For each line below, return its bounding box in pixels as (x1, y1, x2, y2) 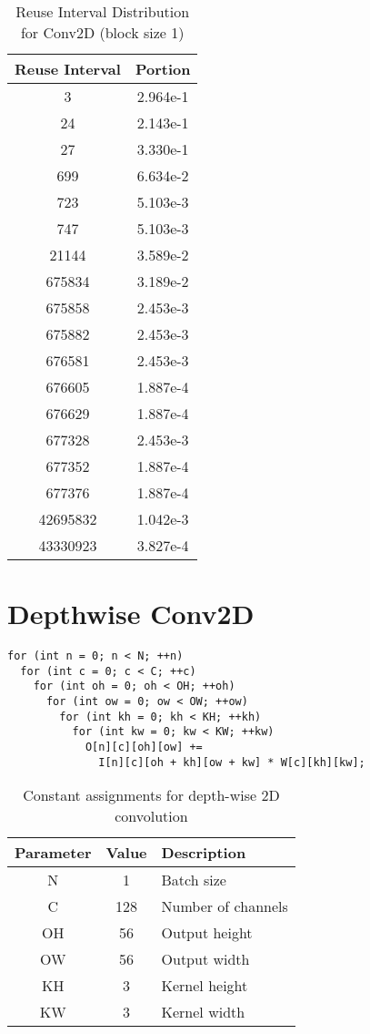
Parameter (15, 842, 92, 864)
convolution (115, 805, 188, 827)
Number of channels (161, 896, 288, 917)
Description (161, 842, 246, 864)
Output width (161, 948, 250, 970)
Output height (161, 922, 253, 944)
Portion (135, 58, 191, 79)
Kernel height (161, 975, 248, 997)
